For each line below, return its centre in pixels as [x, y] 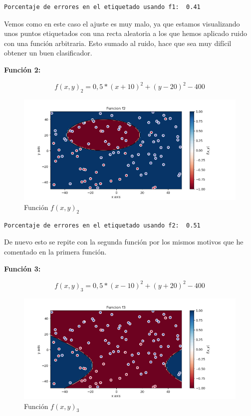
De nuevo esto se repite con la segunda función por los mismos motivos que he [124, 242]
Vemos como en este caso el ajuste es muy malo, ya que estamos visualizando [122, 23]
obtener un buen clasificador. [48, 53]
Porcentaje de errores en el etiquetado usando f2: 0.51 [102, 225]
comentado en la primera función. [55, 252]
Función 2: [22, 69]
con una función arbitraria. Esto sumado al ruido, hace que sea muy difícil [118, 43]
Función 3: [22, 268]
